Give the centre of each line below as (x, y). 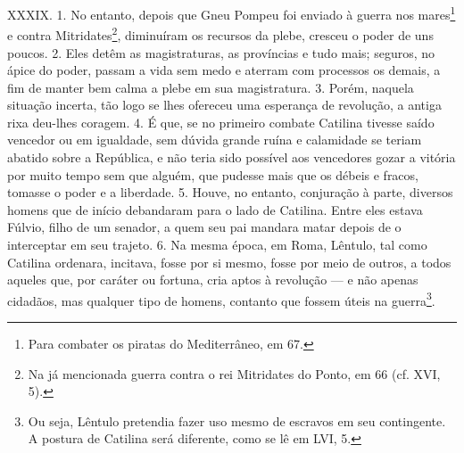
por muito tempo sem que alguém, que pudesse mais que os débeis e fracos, (213, 174)
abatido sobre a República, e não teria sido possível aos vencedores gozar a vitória (232, 157)
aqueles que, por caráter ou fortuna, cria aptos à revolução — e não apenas (213, 280)
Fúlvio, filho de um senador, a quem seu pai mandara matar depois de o (204, 227)
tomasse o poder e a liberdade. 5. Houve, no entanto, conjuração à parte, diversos (230, 192)
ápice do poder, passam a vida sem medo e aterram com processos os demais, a (224, 70)
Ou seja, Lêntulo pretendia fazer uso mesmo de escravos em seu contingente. (237, 420)
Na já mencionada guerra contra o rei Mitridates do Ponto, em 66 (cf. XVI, (234, 373)
